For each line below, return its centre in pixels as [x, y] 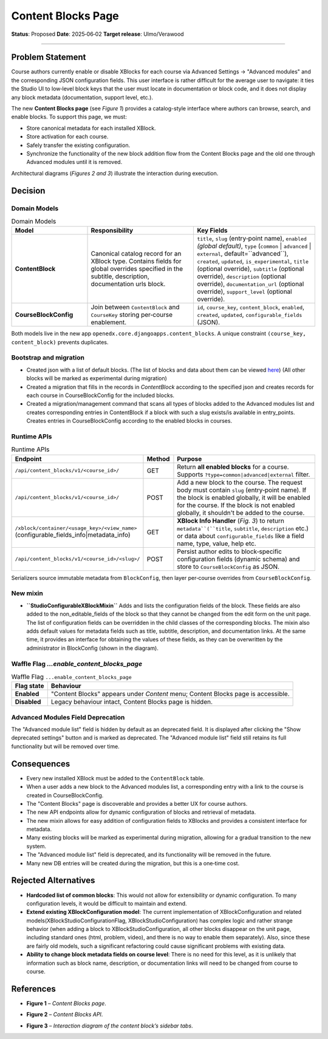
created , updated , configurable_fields [250, 315]
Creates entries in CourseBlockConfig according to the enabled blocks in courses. [129, 421]
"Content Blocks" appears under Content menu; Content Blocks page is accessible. [170, 694]
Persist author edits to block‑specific [230, 551]
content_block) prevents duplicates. [60, 342]
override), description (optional [242, 276]
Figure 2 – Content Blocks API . [65, 1015]
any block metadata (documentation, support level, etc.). [82, 97]
